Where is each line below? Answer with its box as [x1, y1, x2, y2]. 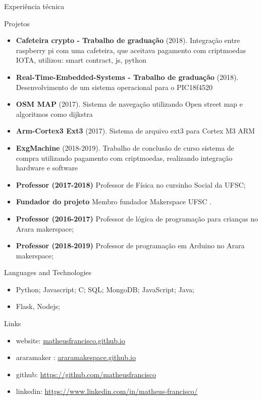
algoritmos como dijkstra [16, 108, 93, 119]
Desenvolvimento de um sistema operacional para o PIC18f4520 [16, 81, 213, 92]
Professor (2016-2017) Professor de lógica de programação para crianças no [16, 213, 258, 224]
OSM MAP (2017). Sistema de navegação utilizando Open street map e [16, 99, 243, 109]
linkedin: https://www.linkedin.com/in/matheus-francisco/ [16, 386, 198, 396]
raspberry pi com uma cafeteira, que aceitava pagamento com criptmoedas [16, 45, 246, 55]
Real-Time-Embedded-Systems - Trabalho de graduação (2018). [16, 71, 239, 82]
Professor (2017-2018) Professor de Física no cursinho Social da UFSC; [16, 179, 246, 190]
